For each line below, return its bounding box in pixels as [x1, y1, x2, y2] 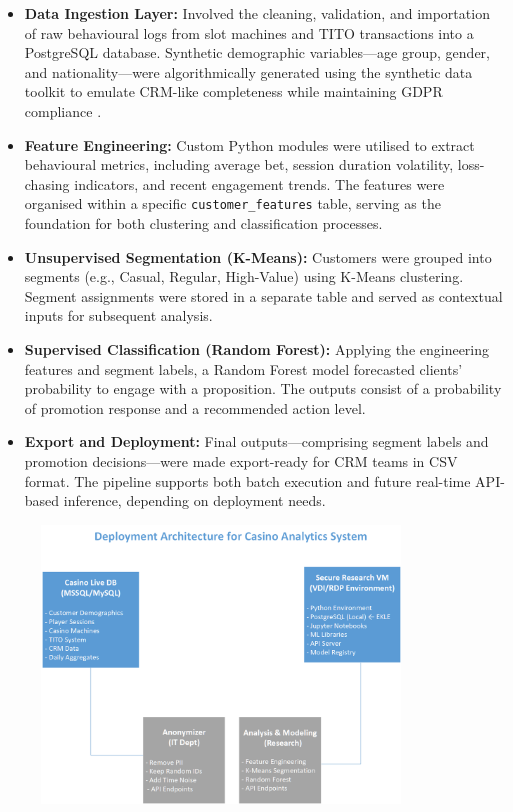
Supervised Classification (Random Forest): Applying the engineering [24, 338, 490, 359]
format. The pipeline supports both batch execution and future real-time [24, 470, 471, 491]
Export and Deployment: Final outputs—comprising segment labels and [24, 431, 489, 452]
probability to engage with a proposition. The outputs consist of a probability [24, 378, 502, 399]
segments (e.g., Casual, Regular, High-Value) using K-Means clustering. [24, 266, 464, 287]
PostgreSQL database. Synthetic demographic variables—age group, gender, [24, 42, 490, 63]
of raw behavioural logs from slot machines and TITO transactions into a [24, 22, 474, 43]
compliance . [24, 100, 102, 121]
